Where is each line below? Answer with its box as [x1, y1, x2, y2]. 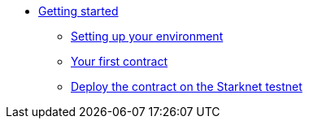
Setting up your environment [71, 29, 224, 43]
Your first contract [71, 54, 168, 68]
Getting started [38, 4, 119, 18]
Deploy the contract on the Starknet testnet [71, 80, 302, 93]
